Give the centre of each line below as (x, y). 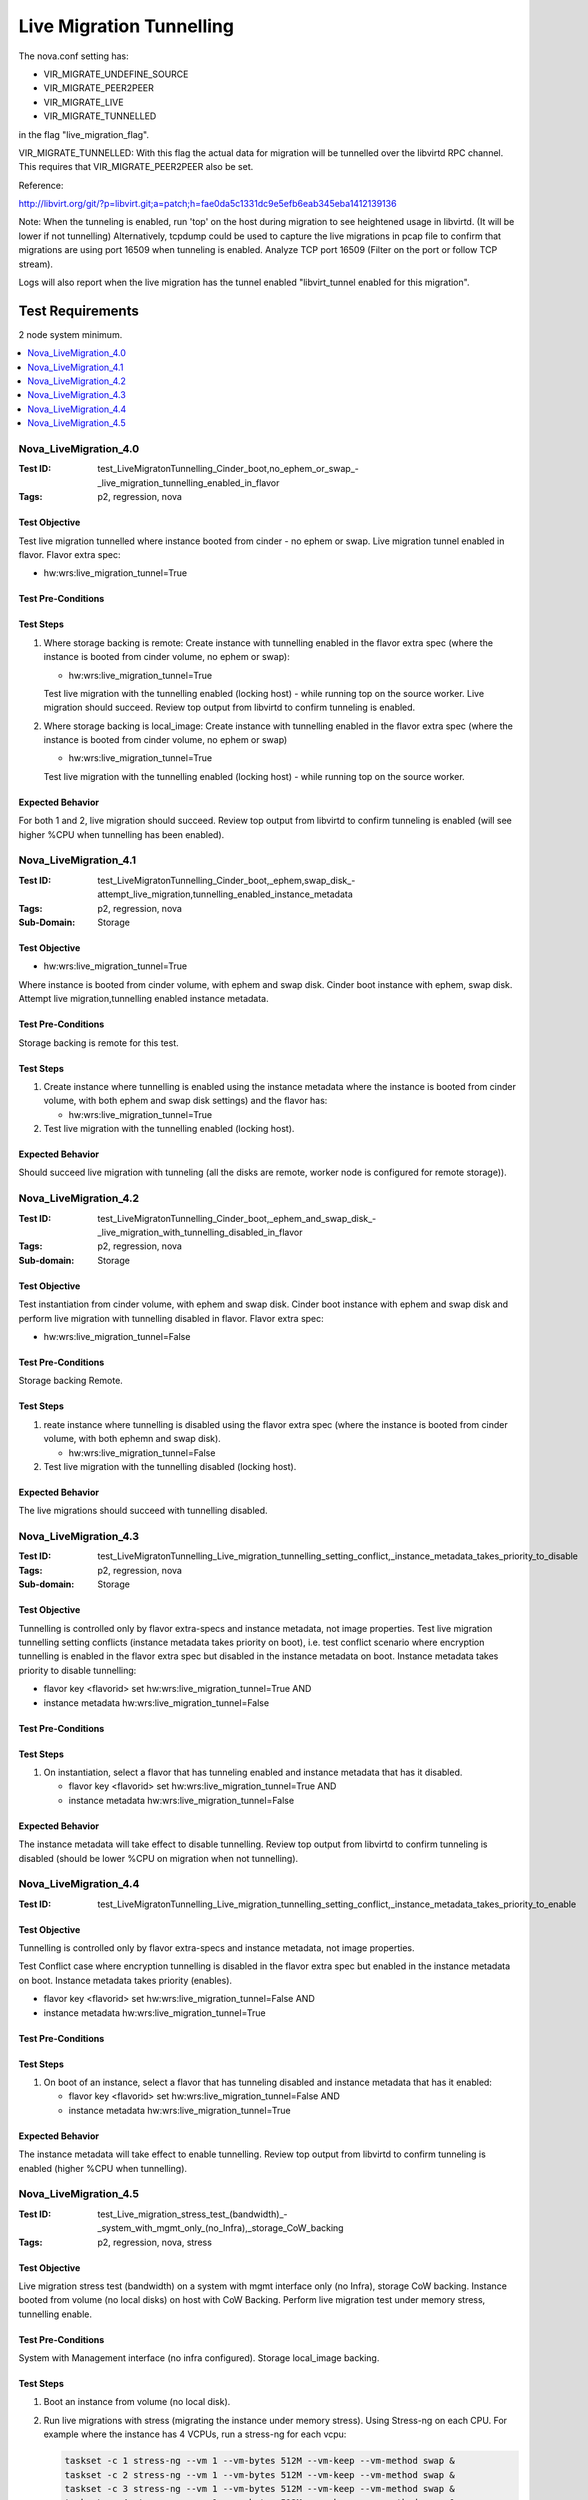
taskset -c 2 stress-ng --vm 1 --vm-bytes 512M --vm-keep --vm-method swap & (259, 2474)
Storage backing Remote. (71, 1381)
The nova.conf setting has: (73, 56)
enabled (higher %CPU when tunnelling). (103, 2168)
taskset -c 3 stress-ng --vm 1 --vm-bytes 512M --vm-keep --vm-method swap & (259, 2488)
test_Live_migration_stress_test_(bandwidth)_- (192, 2214)
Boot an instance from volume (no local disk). (137, 2402)
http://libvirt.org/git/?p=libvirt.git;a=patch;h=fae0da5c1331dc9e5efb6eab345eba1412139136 (207, 204)
